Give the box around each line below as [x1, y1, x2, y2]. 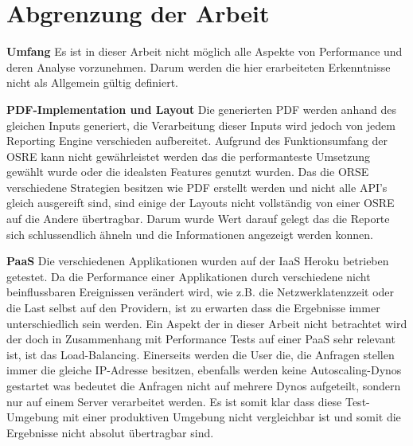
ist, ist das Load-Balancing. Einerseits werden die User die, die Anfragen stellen [6, 346, 395, 362]
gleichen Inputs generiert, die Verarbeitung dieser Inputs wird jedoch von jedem [6, 116, 395, 133]
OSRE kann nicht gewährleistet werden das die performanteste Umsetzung [6, 147, 371, 164]
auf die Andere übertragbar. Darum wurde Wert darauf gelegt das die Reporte [6, 210, 390, 227]
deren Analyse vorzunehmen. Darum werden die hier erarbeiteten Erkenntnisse [6, 58, 391, 75]
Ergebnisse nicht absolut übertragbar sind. [6, 424, 214, 440]
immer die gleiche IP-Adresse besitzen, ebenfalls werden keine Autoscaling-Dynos [6, 362, 402, 378]
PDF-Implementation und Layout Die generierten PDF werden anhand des [6, 100, 396, 117]
